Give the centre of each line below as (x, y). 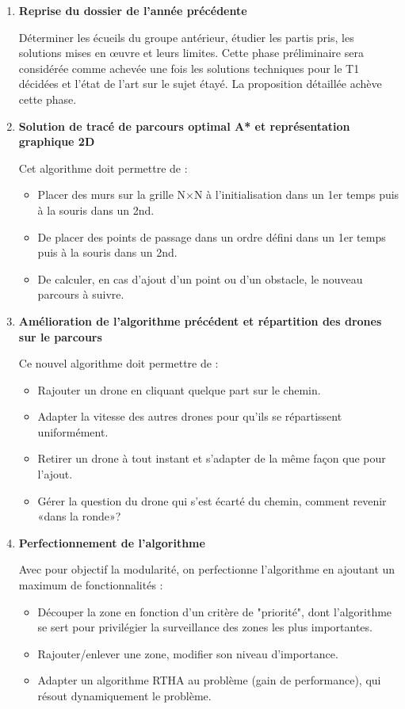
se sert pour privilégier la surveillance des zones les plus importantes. (205, 627)
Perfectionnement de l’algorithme (112, 542)
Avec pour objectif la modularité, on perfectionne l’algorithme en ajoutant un (207, 569)
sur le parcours (60, 336)
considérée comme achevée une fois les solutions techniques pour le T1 (189, 68)
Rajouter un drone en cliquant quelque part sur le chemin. (179, 389)
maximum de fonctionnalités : (91, 585)
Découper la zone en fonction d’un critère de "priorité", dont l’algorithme (215, 611)
